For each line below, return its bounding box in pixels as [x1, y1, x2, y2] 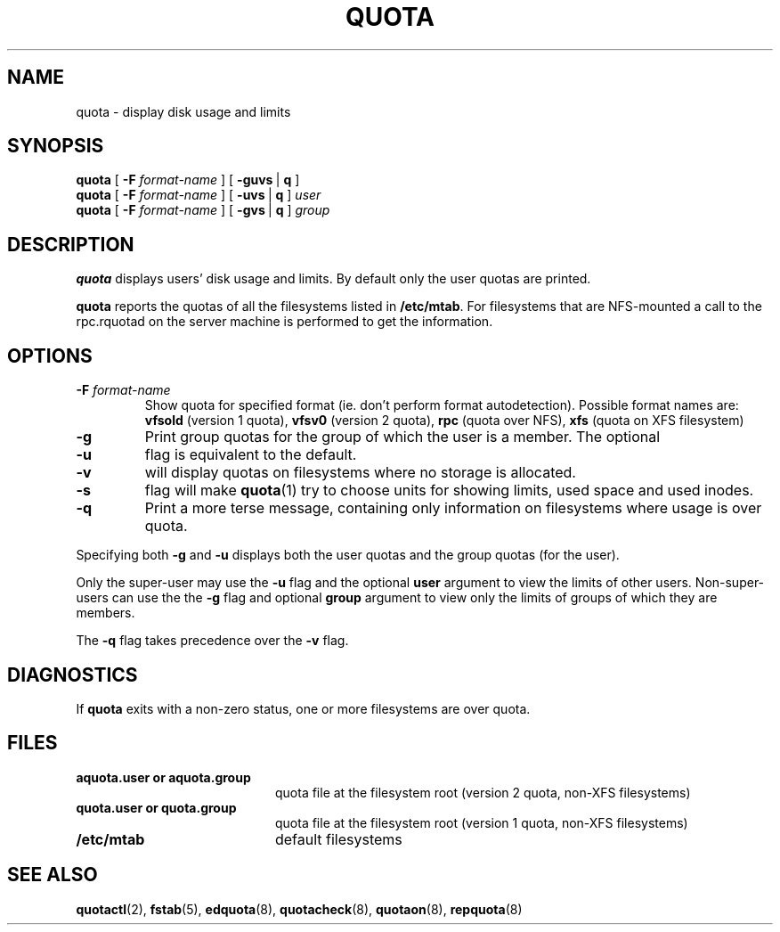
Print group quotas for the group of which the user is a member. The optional [144, 428, 661, 446]
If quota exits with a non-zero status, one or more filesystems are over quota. [76, 700, 531, 716]
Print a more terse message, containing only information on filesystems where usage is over [144, 499, 762, 518]
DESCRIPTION [7, 233, 134, 256]
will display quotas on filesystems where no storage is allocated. [144, 463, 576, 482]
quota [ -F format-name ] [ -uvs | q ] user [76, 187, 321, 203]
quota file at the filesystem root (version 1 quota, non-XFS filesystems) [275, 814, 688, 830]
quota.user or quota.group [76, 799, 237, 815]
